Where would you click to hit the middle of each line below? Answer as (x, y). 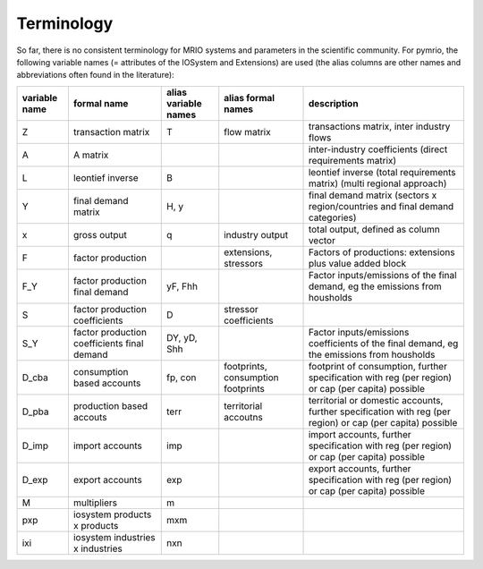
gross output (100, 234)
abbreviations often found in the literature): (95, 75)
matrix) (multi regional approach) (377, 183)
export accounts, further (360, 468)
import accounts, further (360, 434)
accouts (90, 417)
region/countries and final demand (381, 206)
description (333, 103)
